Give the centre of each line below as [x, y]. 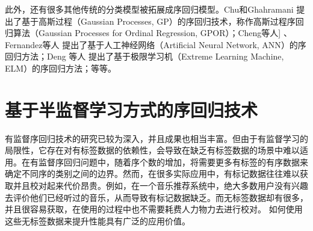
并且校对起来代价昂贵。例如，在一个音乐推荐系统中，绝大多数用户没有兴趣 [160, 186]
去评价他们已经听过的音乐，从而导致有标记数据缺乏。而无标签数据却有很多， [156, 197]
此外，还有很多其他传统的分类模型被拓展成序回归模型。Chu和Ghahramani [149, 9]
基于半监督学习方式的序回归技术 [132, 109]
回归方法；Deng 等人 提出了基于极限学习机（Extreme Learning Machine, [144, 56]
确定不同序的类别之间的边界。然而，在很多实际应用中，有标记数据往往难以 [152, 174]
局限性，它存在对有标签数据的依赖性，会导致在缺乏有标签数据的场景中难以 [152, 150]
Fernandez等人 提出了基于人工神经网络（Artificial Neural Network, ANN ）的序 [156, 44]
